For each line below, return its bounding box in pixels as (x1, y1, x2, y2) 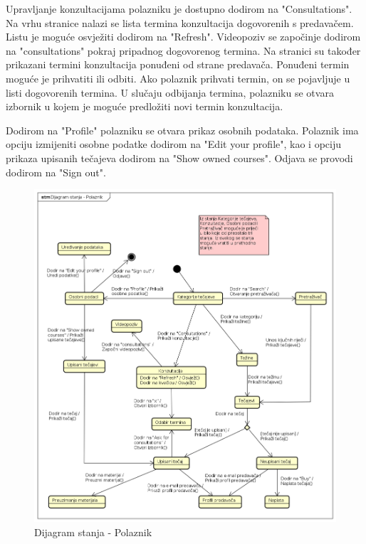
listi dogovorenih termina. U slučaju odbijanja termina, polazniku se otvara (6, 85, 334, 100)
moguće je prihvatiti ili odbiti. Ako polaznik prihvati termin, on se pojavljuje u (6, 70, 350, 85)
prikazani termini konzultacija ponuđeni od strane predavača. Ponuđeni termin (6, 57, 350, 72)
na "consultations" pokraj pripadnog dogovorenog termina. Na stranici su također (6, 43, 361, 58)
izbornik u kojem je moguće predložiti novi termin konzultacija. (6, 99, 283, 114)
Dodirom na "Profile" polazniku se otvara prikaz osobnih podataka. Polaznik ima (6, 122, 359, 137)
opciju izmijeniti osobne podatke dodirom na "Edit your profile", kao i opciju (6, 137, 342, 151)
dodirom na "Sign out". (6, 164, 106, 179)
